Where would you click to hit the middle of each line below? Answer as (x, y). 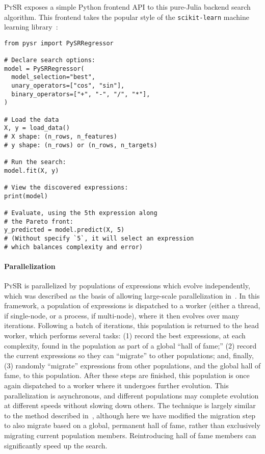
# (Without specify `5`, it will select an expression (99, 238)
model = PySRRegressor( (44, 69)
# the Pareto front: (39, 221)
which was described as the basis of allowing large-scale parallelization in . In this (132, 295)
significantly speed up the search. (56, 445)
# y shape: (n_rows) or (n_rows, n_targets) (81, 145)
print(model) (26, 196)
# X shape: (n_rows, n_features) (61, 137)
